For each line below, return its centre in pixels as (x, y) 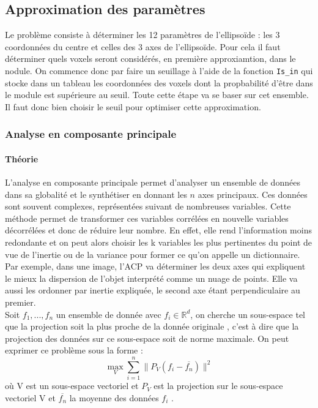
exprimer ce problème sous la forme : (74, 350)
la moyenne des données (114, 397)
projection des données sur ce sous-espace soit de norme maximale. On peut (147, 338)
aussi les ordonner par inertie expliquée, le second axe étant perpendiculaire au (153, 290)
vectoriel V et (30, 397)
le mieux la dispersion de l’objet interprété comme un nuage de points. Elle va (151, 278)
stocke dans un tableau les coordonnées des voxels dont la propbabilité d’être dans (159, 82)
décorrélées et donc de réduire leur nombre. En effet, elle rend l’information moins (158, 230)
